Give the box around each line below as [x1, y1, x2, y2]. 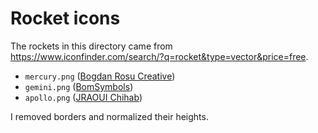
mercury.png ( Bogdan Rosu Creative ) [24, 70, 176, 82]
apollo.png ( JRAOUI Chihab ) [24, 91, 143, 103]
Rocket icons [10, 7, 121, 30]
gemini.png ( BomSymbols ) [24, 80, 134, 92]
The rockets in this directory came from [10, 40, 173, 52]
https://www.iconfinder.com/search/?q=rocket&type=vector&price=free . [10, 50, 309, 62]
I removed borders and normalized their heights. [10, 110, 209, 122]
